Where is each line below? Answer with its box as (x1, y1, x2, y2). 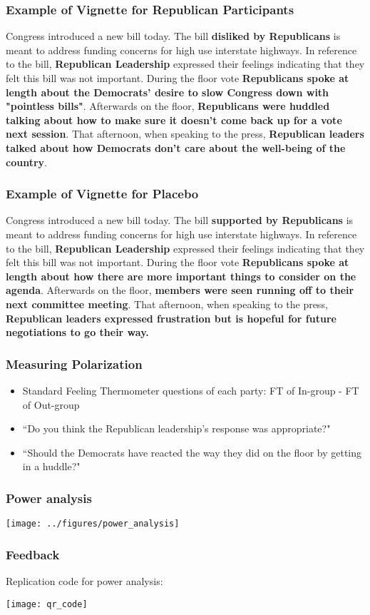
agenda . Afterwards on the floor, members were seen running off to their (6, 283, 354, 298)
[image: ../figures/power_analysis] (6, 519, 180, 529)
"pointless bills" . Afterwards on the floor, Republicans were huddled (6, 98, 330, 113)
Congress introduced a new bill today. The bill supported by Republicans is (6, 213, 354, 228)
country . (6, 154, 47, 169)
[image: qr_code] (6, 599, 88, 609)
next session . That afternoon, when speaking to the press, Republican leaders (6, 126, 364, 141)
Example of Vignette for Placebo (6, 185, 199, 203)
